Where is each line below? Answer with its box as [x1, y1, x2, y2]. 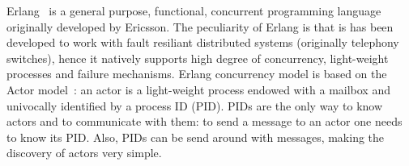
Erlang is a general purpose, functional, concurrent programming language [6, 2, 381, 19]
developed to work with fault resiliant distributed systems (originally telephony [6, 34, 399, 51]
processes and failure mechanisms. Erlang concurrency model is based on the [6, 65, 387, 82]
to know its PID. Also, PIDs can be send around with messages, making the [6, 128, 385, 145]
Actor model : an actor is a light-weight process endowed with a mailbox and [6, 81, 390, 98]
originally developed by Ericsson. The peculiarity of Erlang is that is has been [6, 18, 394, 35]
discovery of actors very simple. [6, 144, 162, 161]
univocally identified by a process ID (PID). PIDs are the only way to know [6, 97, 383, 114]
